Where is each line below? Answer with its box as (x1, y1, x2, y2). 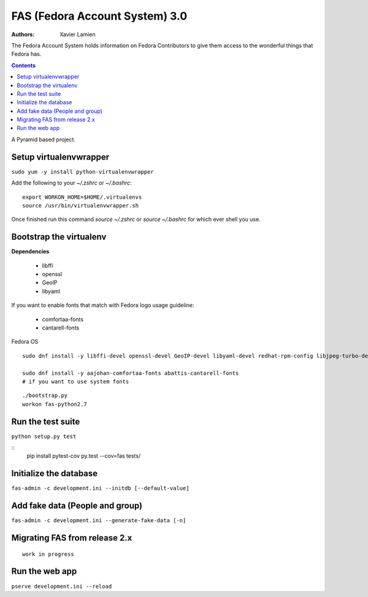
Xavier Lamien (59, 31, 96, 38)
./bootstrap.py (22, 392, 68, 399)
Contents (11, 61, 36, 69)
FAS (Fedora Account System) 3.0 (11, 9, 188, 23)
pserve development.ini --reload (11, 583, 112, 590)
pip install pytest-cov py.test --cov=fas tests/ (26, 452, 141, 460)
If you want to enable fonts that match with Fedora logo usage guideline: (11, 301, 194, 309)
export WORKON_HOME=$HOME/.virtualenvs (22, 193, 142, 201)
